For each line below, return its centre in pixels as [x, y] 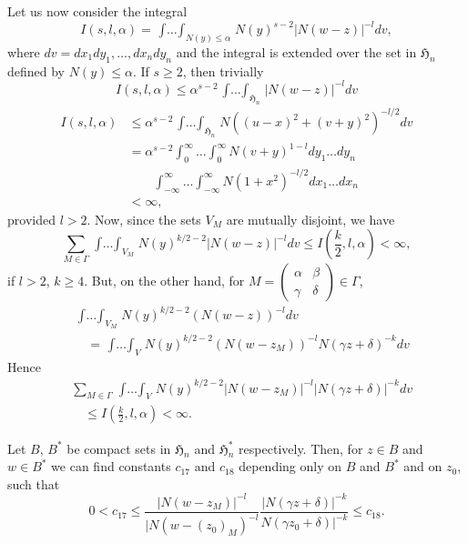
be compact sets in [119, 448]
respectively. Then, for [301, 448]
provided [31, 219]
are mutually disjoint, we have [310, 219]
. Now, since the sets [144, 219]
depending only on [290, 466]
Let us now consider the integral [97, 11]
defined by [36, 70]
